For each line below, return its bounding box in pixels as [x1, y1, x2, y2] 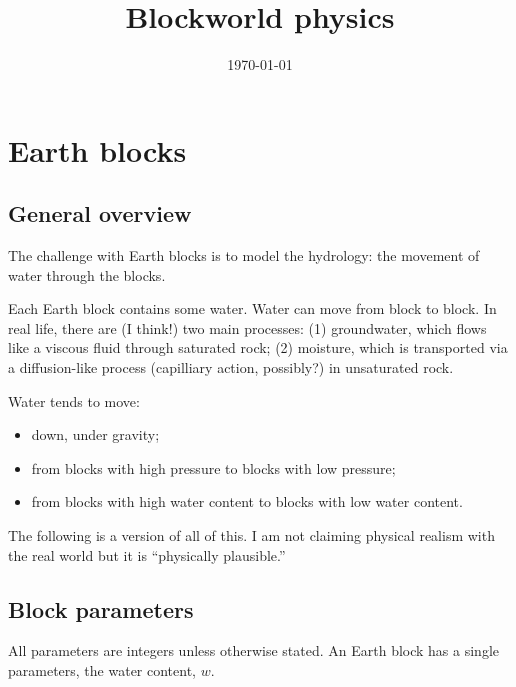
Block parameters [8, 593, 194, 624]
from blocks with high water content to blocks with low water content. [31, 491, 463, 512]
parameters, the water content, [8, 660, 197, 681]
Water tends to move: [8, 390, 140, 411]
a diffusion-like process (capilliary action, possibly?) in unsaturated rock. [8, 357, 454, 378]
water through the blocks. [8, 264, 166, 285]
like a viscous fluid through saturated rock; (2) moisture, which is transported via [8, 337, 508, 358]
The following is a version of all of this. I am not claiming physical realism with [8, 525, 495, 546]
